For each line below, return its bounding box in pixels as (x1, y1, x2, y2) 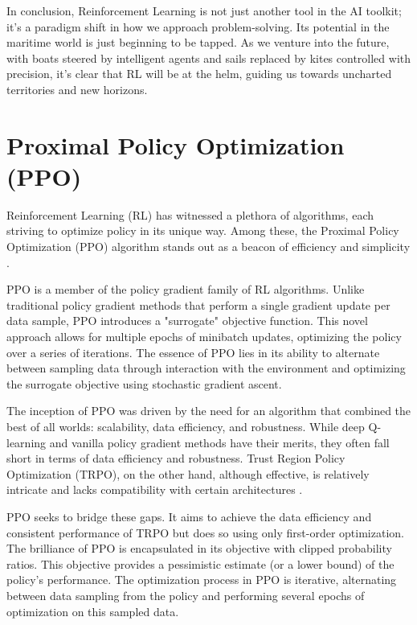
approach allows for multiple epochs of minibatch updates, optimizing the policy (6, 328, 402, 345)
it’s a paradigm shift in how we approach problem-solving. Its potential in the (6, 18, 390, 35)
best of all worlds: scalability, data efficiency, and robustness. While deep (6, 418, 365, 434)
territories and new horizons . (6, 80, 148, 97)
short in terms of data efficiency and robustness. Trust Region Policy (6, 450, 345, 467)
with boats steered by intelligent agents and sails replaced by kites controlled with (6, 49, 411, 66)
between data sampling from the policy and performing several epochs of (6, 586, 365, 603)
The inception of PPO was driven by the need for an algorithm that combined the (6, 402, 411, 419)
